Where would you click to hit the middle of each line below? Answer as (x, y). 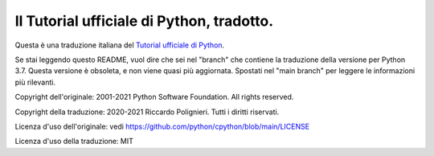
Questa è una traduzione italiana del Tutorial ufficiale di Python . (120, 45)
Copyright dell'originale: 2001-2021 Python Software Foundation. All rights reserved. (154, 97)
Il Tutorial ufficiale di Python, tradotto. (144, 21)
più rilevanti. (35, 82)
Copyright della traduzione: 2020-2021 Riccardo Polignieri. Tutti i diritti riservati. (147, 112)
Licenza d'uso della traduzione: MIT (74, 142)
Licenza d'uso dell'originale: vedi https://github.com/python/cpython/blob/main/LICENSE (162, 126)
